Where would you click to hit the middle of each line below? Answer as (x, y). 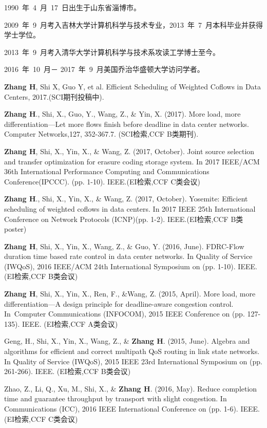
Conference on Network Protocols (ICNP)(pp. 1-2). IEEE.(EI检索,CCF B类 (124, 219)
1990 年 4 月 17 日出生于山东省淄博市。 (72, 7)
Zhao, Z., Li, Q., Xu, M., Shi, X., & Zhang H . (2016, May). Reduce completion (131, 388)
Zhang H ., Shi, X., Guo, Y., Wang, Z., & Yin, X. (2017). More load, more (122, 114)
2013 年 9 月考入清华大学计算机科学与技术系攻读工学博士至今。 (112, 52)
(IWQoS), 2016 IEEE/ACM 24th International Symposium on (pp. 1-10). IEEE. (131, 266)
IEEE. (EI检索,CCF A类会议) (70, 323)
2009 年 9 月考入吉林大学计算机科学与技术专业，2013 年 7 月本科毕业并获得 (133, 24)
